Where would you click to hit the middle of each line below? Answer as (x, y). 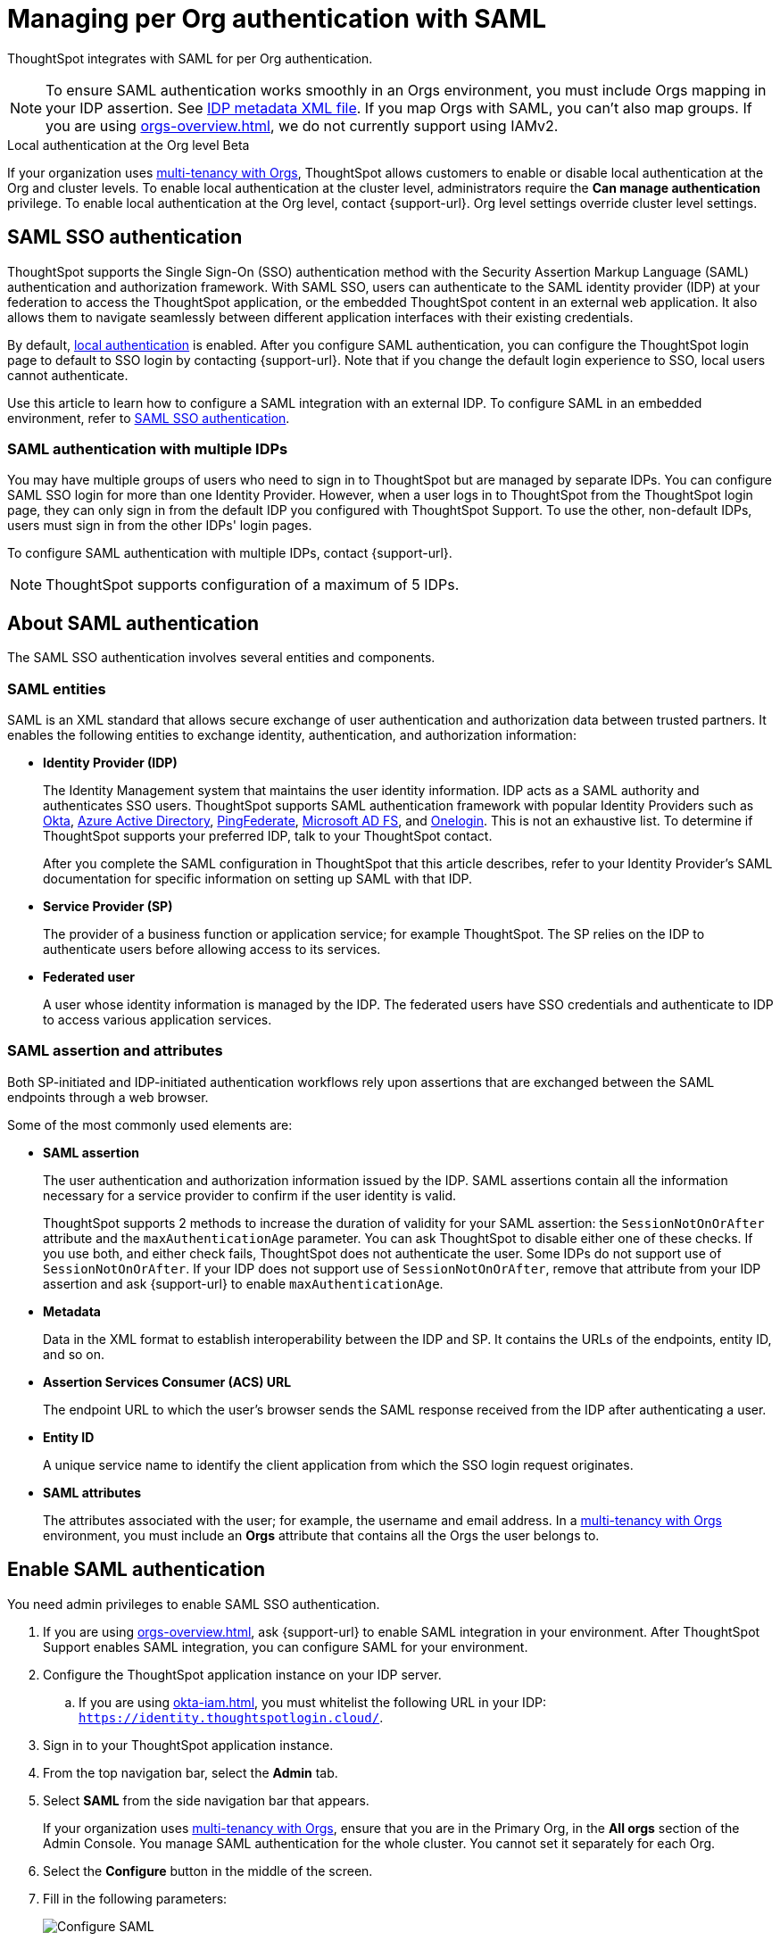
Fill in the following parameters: (135, 1898)
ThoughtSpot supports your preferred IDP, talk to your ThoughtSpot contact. (268, 835)
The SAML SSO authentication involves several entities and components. (221, 658)
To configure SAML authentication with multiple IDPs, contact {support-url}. (230, 553)
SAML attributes (92, 1492)
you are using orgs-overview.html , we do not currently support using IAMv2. (302, 125)
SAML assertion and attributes (115, 1051)
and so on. (74, 1354)
